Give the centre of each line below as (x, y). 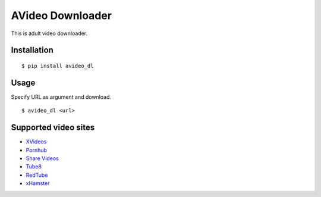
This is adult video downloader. (49, 33)
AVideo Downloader (62, 15)
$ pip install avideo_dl (58, 66)
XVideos (36, 142)
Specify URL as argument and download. (61, 97)
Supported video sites (53, 128)
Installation (32, 50)
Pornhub (37, 150)
